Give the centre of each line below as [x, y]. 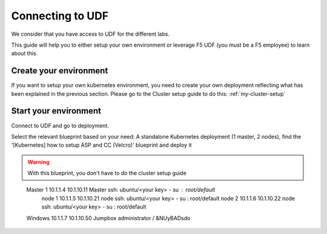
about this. [25, 53]
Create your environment [60, 71]
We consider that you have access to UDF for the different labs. [90, 34]
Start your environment [56, 111]
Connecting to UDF [60, 16]
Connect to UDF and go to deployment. [60, 125]
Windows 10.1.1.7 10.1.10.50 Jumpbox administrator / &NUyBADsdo [108, 218]
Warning [38, 162]
